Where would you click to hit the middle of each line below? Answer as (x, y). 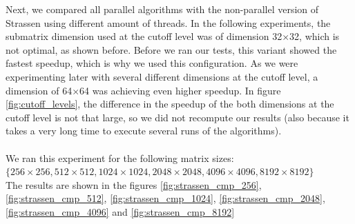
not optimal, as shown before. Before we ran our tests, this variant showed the (171, 49)
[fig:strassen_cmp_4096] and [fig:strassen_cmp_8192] (120, 211)
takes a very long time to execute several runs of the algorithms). (144, 131)
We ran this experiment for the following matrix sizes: (120, 157)
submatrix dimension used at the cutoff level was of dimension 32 (144, 36)
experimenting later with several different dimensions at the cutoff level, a (162, 76)
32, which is (315, 36)
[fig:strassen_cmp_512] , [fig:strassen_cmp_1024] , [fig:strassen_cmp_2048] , (165, 198)
